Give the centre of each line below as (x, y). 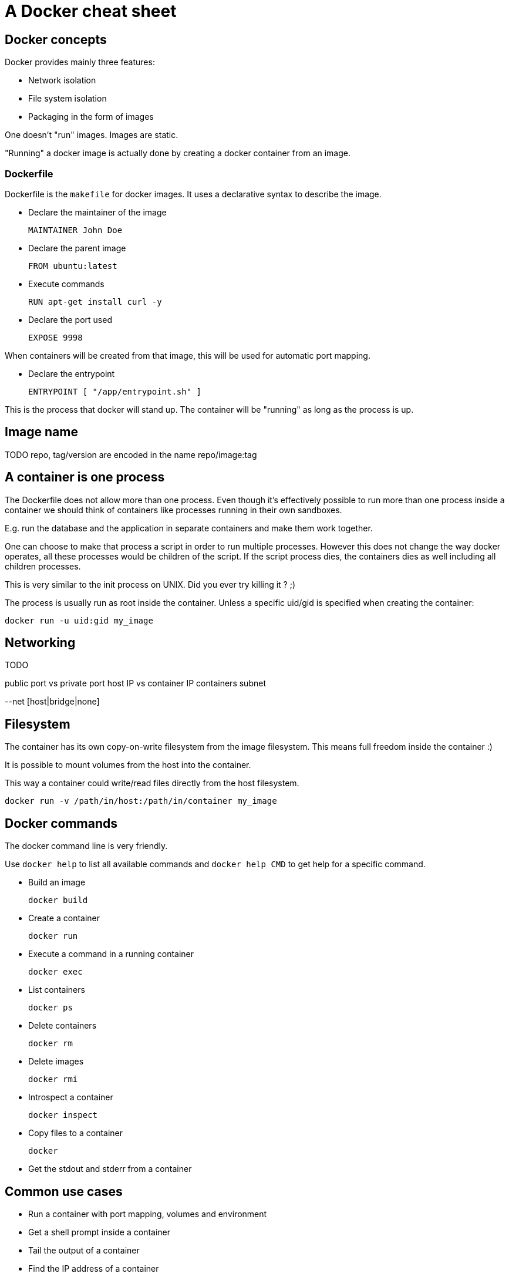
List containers (57, 990)
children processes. (43, 566)
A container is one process (85, 477)
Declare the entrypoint (72, 373)
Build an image (57, 882)
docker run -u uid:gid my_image (79, 620)
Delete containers (63, 1026)
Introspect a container (71, 1097)
